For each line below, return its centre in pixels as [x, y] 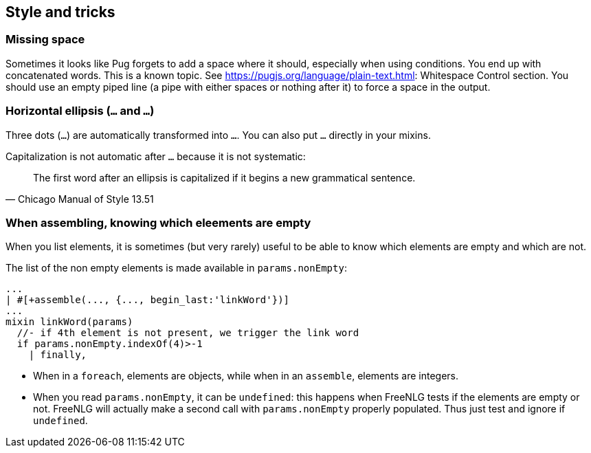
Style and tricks [60, 12]
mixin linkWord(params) [69, 322]
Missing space [45, 40]
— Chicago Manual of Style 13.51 [80, 199]
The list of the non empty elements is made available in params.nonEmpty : [176, 268]
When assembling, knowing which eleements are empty [158, 222]
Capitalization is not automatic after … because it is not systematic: [156, 156]
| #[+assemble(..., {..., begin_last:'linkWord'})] [148, 300]
